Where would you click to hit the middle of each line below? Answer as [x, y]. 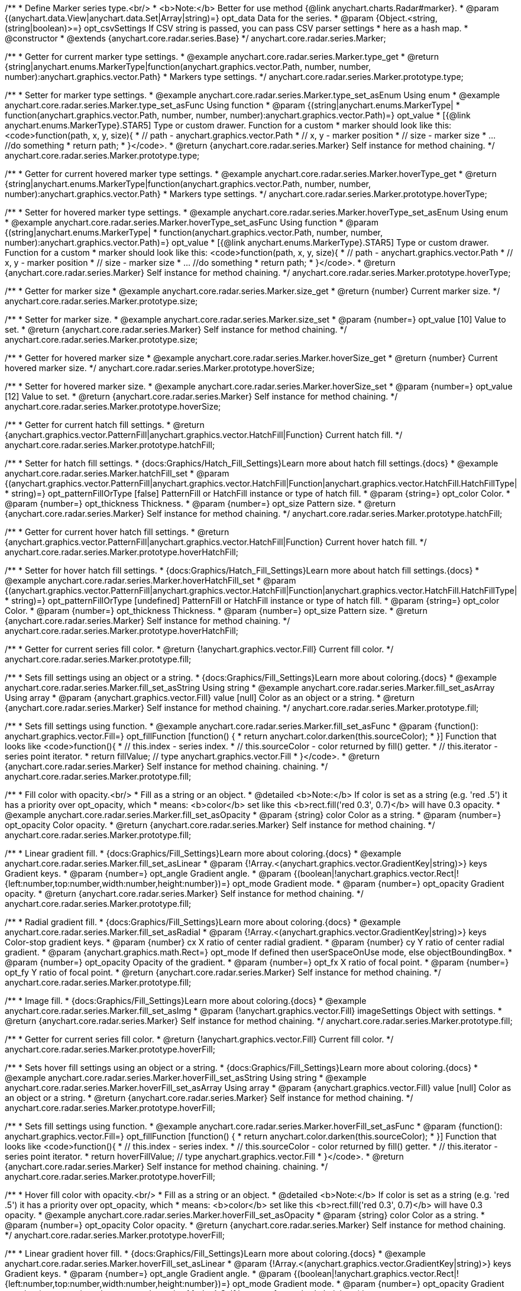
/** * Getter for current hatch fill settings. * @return [105, 425]
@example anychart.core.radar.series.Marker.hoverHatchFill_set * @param [151, 580]
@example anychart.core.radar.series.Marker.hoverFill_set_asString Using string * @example [186, 1078]
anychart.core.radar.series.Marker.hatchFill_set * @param [117, 473]
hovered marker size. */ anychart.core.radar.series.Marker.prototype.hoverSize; [160, 368]
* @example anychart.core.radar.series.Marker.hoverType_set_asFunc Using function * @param [192, 222]
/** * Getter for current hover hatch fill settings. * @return [117, 532]
